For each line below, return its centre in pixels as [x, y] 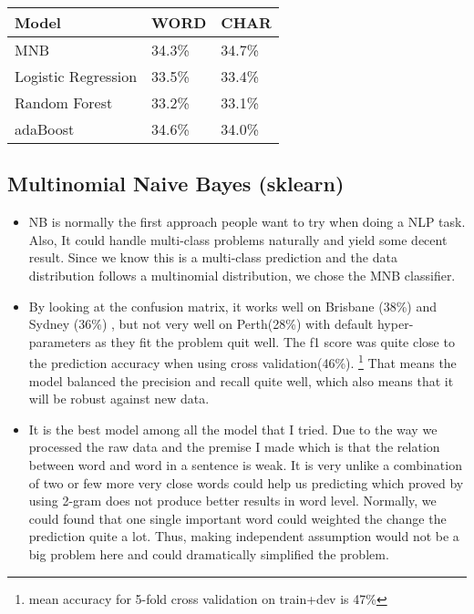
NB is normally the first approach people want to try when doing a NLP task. [247, 222]
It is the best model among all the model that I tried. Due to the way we [233, 429]
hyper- [395, 324]
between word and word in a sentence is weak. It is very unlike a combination [245, 464]
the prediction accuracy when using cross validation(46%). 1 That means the [242, 362]
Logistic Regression [76, 76]
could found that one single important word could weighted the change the [237, 518]
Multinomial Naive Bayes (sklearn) [176, 184]
